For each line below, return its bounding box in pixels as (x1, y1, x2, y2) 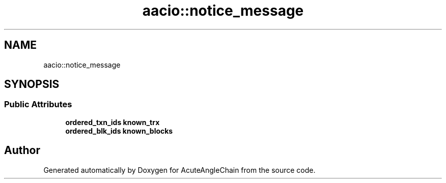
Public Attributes (4, 99, 72, 110)
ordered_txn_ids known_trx (65, 117, 160, 127)
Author (4, 144, 40, 157)
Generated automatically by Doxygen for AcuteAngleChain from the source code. (43, 165, 316, 174)
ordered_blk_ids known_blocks (65, 126, 173, 135)
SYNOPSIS (4, 78, 60, 91)
